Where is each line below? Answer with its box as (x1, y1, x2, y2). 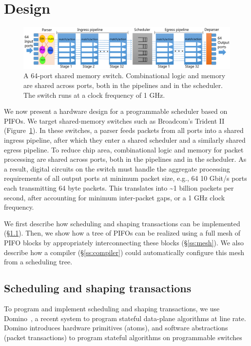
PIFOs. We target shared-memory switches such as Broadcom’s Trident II (4, 115, 225, 126)
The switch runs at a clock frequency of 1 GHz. (23, 89, 165, 100)
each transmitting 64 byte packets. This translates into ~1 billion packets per (4, 182, 234, 193)
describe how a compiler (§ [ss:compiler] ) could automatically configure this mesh (4, 247, 245, 257)
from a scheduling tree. (4, 257, 73, 267)
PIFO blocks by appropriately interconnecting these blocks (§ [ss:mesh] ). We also (4, 237, 244, 247)
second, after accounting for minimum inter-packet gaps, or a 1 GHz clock (4, 192, 225, 202)
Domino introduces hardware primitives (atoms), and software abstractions (4, 323, 228, 333)
